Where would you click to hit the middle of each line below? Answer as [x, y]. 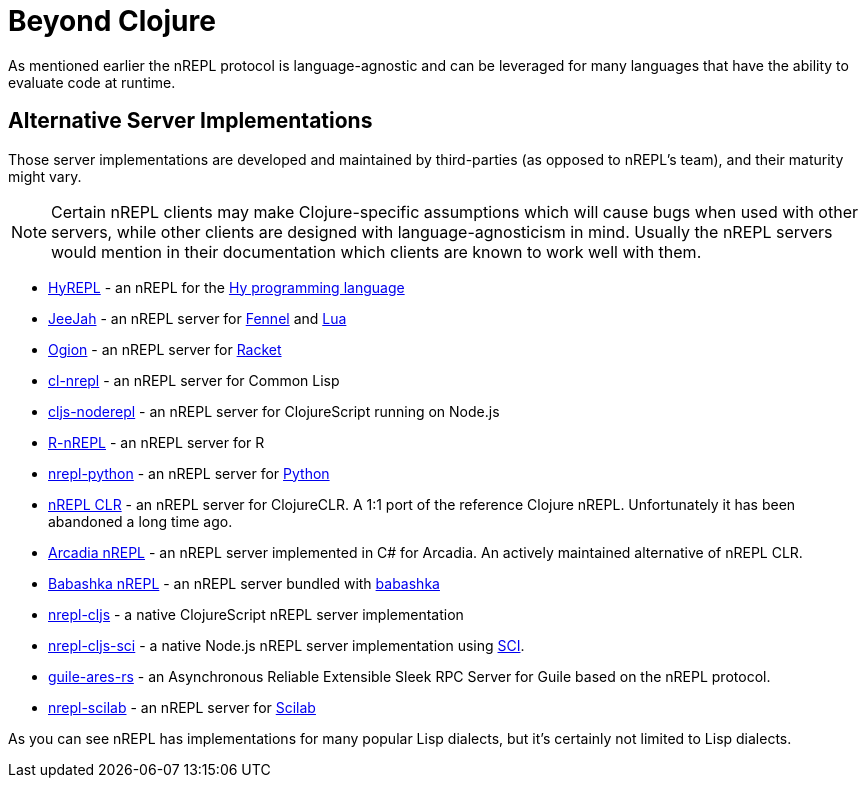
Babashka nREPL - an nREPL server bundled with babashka [244, 583]
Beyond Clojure [112, 21]
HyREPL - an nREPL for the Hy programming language [226, 287]
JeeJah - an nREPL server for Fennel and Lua [197, 318]
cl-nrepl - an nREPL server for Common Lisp [194, 380]
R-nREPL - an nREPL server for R [156, 442]
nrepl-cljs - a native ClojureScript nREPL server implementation [256, 614]
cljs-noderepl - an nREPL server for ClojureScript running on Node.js [274, 411]
